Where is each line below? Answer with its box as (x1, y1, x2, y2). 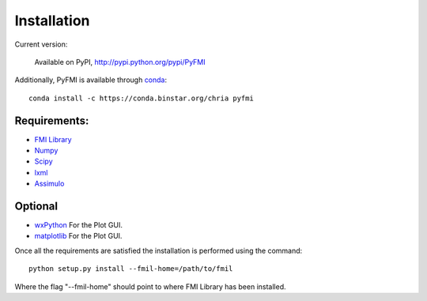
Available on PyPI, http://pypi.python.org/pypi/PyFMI (34, 57, 206, 66)
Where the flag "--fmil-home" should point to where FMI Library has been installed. (14, 281, 286, 292)
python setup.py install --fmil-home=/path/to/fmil (28, 265, 233, 273)
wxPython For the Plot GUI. (34, 220, 123, 230)
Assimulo (34, 179, 65, 189)
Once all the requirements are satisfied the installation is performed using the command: (14, 246, 303, 255)
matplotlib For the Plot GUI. (34, 231, 123, 241)
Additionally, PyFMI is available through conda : (14, 75, 168, 85)
